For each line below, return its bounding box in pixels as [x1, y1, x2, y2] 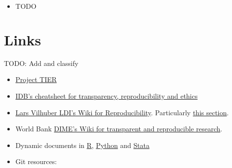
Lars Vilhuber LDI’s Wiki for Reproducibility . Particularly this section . [15, 107, 229, 117]
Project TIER [15, 74, 57, 84]
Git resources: [15, 156, 57, 167]
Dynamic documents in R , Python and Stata [15, 140, 149, 150]
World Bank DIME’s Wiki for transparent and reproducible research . [15, 124, 222, 134]
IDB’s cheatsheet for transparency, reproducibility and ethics [15, 90, 198, 101]
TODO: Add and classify [4, 58, 79, 68]
